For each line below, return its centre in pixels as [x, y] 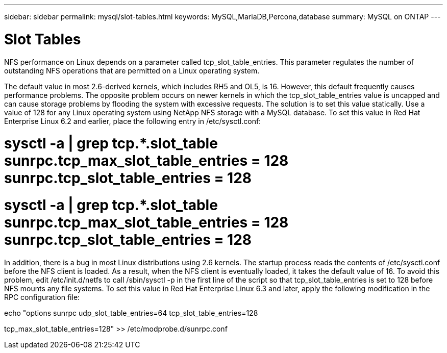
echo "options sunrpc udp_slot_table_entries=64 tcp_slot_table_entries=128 [131, 313]
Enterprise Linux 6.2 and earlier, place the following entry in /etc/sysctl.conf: [133, 121]
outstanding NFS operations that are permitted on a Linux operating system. [132, 70]
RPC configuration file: [42, 297]
